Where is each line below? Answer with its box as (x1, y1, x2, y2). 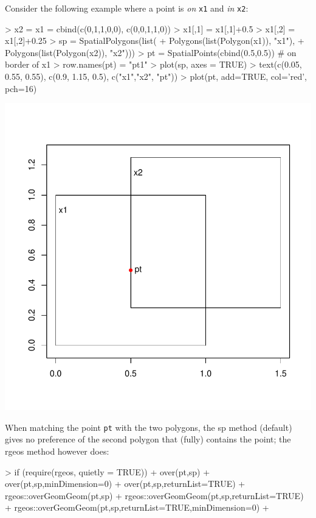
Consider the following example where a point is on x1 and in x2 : (5, 2, 249, 14)
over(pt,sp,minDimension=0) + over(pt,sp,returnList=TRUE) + (5, 477, 246, 490)
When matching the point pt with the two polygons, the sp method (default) (5, 420, 292, 433)
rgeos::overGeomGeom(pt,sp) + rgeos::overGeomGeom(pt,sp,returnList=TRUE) (5, 489, 304, 502)
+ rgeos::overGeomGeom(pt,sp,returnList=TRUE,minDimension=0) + (5, 501, 269, 514)
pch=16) (5, 82, 37, 94)
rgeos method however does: (5, 445, 109, 458)
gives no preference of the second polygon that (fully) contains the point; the (5, 433, 291, 445)
